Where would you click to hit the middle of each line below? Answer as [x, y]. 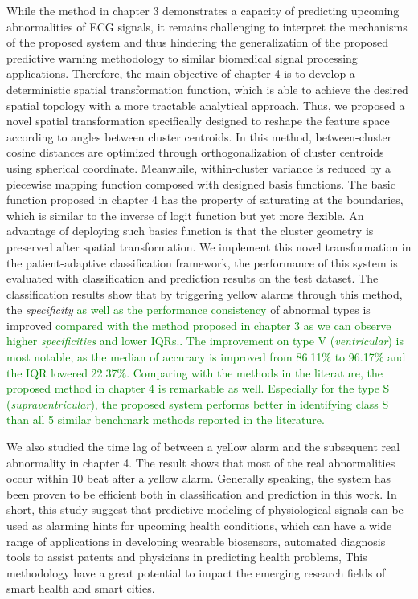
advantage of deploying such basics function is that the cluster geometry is [190, 231]
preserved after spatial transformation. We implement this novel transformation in [209, 246]
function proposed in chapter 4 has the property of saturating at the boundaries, [205, 200]
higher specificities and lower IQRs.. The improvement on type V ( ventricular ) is [205, 341]
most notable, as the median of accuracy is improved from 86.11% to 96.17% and [206, 357]
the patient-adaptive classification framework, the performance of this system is [202, 262]
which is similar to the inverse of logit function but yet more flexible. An [185, 215]
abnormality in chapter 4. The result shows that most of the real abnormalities [201, 462]
